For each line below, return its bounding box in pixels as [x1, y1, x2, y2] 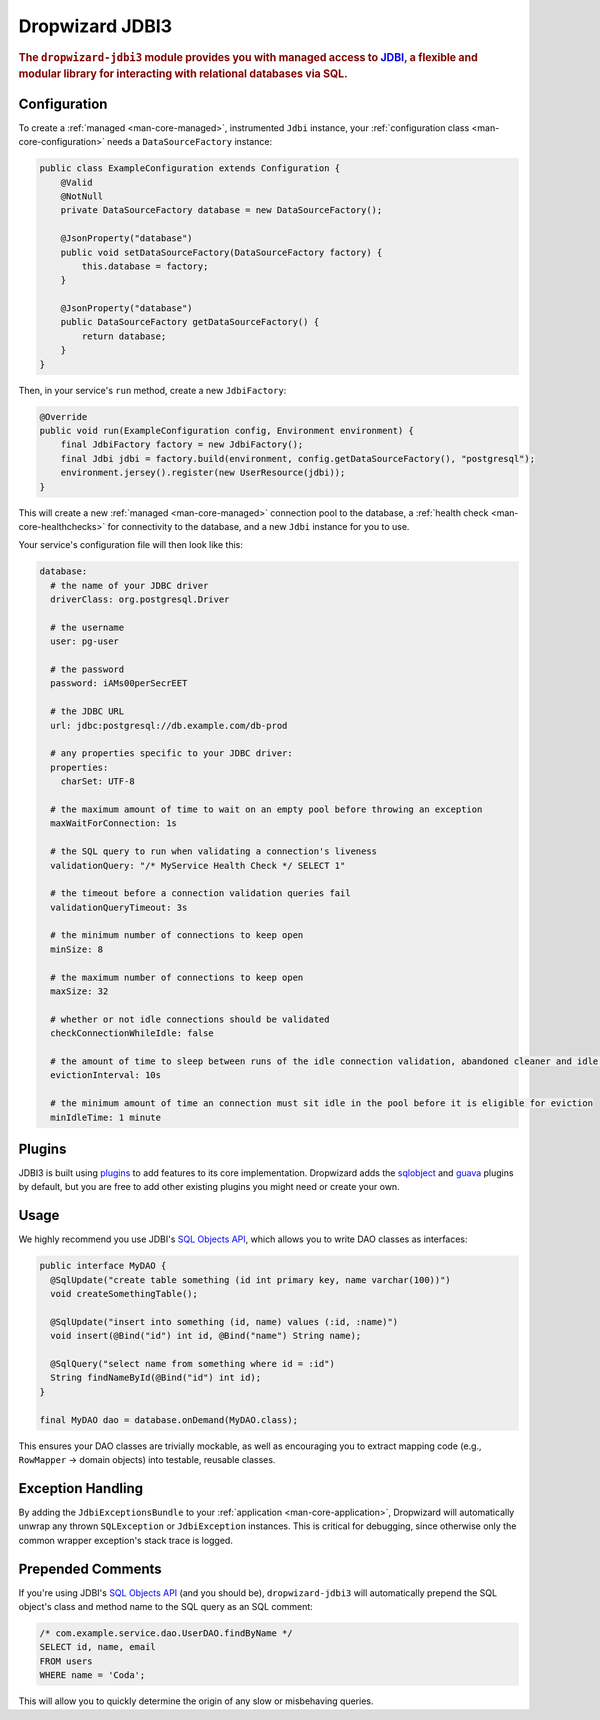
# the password [50, 664, 125, 675]
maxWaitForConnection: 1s [50, 818, 177, 829]
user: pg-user [50, 636, 120, 647]
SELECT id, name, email [39, 1641, 157, 1653]
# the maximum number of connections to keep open [50, 971, 304, 983]
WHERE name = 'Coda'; [39, 1670, 146, 1681]
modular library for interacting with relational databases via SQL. [18, 67, 349, 81]
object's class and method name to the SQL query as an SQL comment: [18, 1601, 314, 1612]
